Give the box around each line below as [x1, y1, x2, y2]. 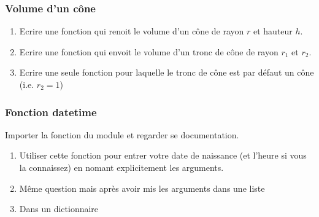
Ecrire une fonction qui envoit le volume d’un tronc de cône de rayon [19, 45, 279, 58]
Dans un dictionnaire [19, 202, 99, 215]
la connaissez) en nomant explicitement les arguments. [19, 161, 224, 173]
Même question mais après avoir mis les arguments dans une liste [19, 181, 265, 194]
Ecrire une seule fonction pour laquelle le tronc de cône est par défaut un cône [19, 66, 314, 79]
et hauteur [253, 25, 293, 37]
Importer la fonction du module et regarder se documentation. [5, 128, 239, 141]
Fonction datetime [5, 104, 97, 119]
